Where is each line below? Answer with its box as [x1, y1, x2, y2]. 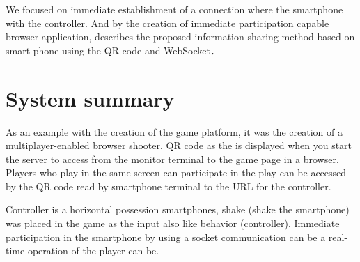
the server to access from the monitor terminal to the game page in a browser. [6, 151, 339, 166]
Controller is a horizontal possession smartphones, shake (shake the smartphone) [6, 202, 350, 217]
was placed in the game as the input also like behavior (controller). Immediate [6, 216, 340, 231]
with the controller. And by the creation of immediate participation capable [6, 15, 329, 30]
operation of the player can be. [27, 243, 159, 258]
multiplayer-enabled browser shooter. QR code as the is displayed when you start [6, 138, 352, 153]
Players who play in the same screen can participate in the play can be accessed [6, 165, 347, 180]
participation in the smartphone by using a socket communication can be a [6, 229, 326, 244]
